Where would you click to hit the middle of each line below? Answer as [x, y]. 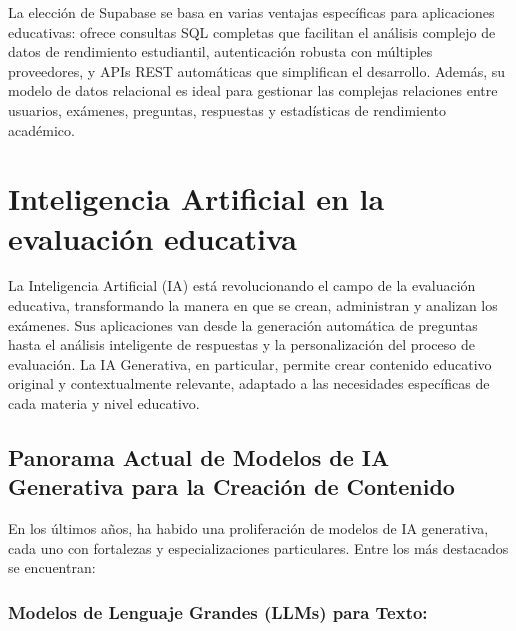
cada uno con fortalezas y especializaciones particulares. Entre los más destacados [258, 547]
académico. [41, 129]
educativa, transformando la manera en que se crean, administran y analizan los [253, 305]
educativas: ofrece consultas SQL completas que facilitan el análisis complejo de [252, 31]
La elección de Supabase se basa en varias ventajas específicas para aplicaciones [251, 12]
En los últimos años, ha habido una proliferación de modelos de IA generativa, [248, 528]
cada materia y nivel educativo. [104, 403]
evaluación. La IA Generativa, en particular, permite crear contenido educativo [250, 363]
